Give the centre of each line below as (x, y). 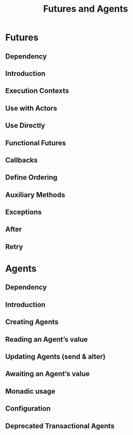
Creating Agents (32, 322)
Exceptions (23, 212)
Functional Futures (36, 143)
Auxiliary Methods (35, 195)
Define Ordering (31, 178)
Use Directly (25, 126)
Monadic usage (30, 391)
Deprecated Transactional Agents (60, 426)
